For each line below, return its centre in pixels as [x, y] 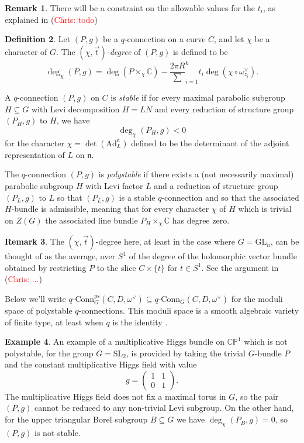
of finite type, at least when [54, 322]
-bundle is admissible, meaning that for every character [110, 209]
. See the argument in [240, 267]
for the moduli [257, 298]
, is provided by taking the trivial [186, 353]
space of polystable [39, 310]
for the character [35, 142]
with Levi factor [114, 185]
